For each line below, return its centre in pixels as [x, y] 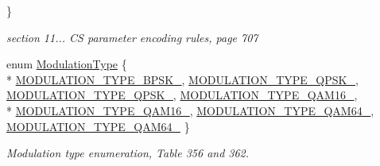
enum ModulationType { [67, 64]
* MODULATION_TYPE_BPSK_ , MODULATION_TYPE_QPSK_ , [182, 79]
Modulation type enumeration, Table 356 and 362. [128, 153]
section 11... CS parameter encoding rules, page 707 [132, 37]
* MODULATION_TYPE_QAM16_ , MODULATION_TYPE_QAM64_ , [190, 110]
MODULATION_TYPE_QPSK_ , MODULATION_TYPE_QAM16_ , [182, 95]
